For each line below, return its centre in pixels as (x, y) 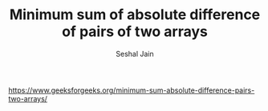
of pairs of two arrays (135, 32)
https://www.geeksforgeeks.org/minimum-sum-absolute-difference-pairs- (132, 90)
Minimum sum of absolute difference (135, 15)
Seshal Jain (135, 54)
